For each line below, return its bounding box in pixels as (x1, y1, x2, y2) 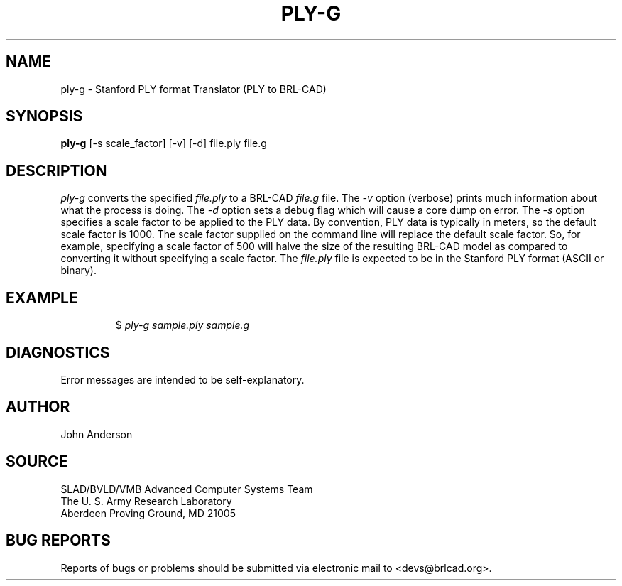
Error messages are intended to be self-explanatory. (60, 373, 305, 386)
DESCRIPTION (6, 161, 107, 180)
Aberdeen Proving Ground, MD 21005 (60, 506, 236, 519)
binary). (60, 264, 97, 277)
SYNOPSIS (6, 107, 83, 126)
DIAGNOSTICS (6, 343, 110, 362)
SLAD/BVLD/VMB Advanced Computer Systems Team (60, 482, 313, 495)
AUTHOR (6, 398, 70, 416)
